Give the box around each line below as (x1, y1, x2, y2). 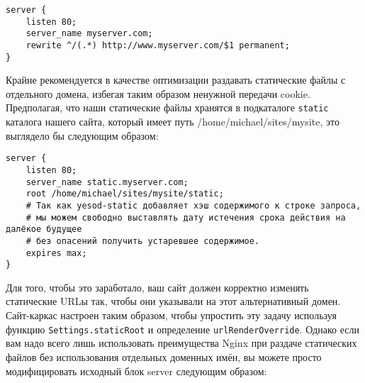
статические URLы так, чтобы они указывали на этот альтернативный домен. (6, 294, 341, 309)
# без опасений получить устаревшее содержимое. (26, 235, 259, 246)
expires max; (26, 248, 87, 258)
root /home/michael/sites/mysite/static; (26, 189, 224, 199)
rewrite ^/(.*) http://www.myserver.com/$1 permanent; (26, 40, 290, 50)
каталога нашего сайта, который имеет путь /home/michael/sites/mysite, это (6, 114, 339, 129)
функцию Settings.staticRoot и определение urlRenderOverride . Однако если (6, 321, 359, 336)
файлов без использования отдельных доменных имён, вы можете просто (6, 349, 322, 364)
